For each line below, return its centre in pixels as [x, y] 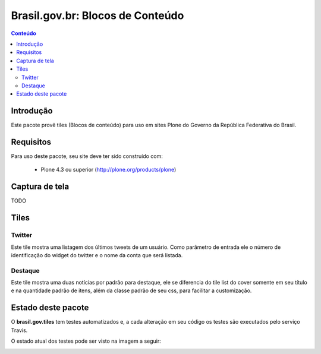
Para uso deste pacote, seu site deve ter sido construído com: [87, 156]
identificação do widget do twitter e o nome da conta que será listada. [97, 255]
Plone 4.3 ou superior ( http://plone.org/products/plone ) [108, 170]
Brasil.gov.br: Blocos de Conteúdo [97, 15]
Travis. [19, 330]
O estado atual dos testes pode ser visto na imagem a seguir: [86, 341]
